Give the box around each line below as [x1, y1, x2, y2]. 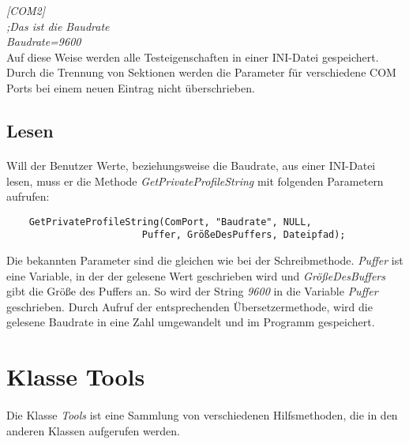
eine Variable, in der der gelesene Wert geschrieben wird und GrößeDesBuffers [6, 267, 385, 284]
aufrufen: [6, 188, 50, 205]
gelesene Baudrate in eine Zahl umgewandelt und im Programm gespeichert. [6, 314, 375, 330]
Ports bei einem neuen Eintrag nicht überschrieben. [6, 79, 255, 96]
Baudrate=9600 [6, 33, 81, 50]
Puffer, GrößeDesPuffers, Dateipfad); [141, 229, 346, 241]
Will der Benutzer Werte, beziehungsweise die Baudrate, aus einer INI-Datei [6, 156, 376, 173]
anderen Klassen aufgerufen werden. [6, 422, 181, 438]
